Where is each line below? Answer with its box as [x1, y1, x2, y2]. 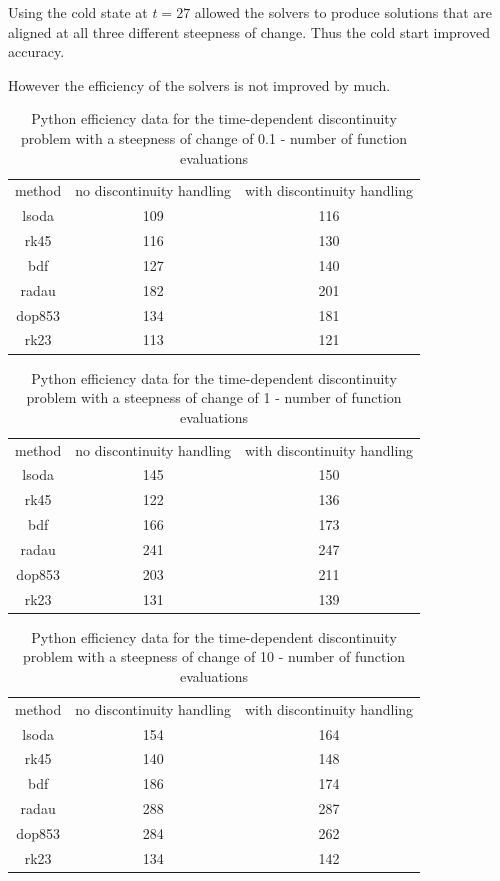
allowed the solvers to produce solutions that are [194, 2, 492, 22]
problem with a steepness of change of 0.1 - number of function [21, 127, 408, 148]
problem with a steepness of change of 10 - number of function [22, 646, 406, 667]
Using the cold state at [8, 2, 148, 22]
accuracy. [8, 41, 65, 62]
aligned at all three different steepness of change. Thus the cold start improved [8, 21, 490, 42]
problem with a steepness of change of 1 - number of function [26, 387, 402, 408]
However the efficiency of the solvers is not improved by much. [8, 74, 391, 95]
